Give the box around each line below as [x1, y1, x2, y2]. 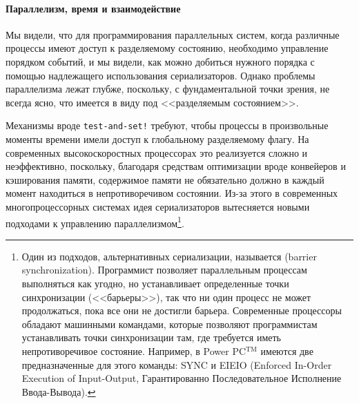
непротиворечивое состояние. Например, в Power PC [21, 343, 246, 358]
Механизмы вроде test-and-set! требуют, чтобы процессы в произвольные [6, 118, 329, 133]
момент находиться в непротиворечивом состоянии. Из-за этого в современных [6, 186, 338, 200]
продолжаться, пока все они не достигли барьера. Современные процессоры [21, 303, 342, 318]
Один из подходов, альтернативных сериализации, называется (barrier [21, 249, 317, 263]
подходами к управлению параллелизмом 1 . [6, 213, 184, 230]
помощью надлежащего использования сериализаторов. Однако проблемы [6, 68, 316, 82]
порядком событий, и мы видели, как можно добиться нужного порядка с [6, 54, 315, 68]
